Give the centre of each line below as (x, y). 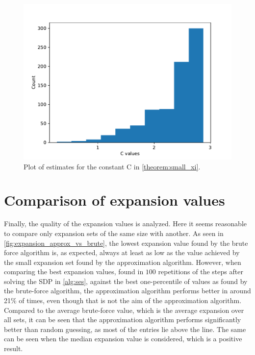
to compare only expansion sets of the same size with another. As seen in (114, 233)
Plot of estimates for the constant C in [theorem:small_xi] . (112, 166)
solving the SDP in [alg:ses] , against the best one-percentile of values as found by (126, 281)
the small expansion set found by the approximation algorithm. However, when (123, 262)
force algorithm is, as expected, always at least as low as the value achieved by (122, 252)
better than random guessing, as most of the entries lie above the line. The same (125, 329)
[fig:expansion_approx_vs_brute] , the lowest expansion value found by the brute (126, 243)
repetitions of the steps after (201, 272)
